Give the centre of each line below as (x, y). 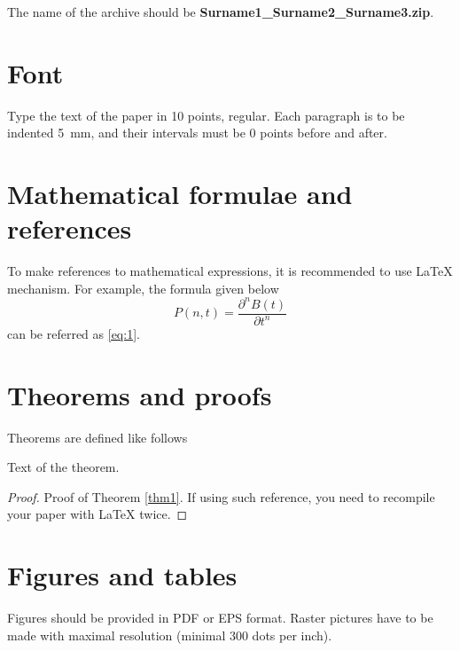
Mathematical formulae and (180, 194)
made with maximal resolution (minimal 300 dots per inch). (170, 635)
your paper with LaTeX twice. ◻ (97, 514)
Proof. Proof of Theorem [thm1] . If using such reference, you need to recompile (221, 496)
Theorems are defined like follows (97, 437)
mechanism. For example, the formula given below (143, 288)
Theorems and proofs (140, 394)
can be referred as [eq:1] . (74, 333)
